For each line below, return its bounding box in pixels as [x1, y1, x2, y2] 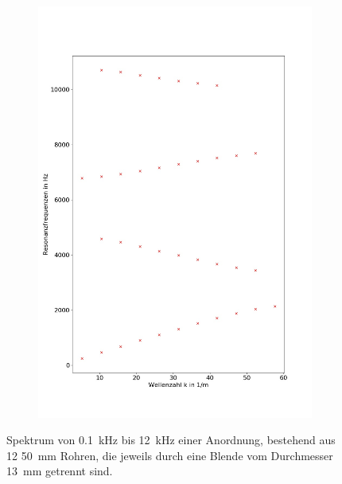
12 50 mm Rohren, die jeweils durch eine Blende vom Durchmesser [6, 447, 333, 463]
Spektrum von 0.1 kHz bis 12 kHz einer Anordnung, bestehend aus [6, 431, 336, 448]
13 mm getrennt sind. [6, 463, 113, 479]
